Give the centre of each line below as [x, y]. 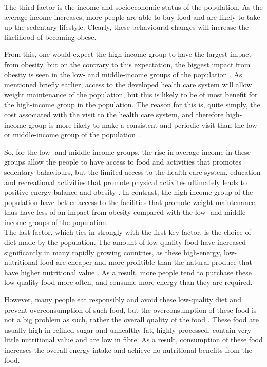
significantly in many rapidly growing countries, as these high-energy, [113, 252]
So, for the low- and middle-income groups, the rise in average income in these [127, 151]
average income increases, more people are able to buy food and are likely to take [132, 17]
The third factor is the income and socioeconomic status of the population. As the [133, 7]
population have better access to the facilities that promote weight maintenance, [131, 202]
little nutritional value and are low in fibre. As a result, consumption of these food [133, 340]
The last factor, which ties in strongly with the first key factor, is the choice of [128, 232]
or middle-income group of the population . [72, 135]
